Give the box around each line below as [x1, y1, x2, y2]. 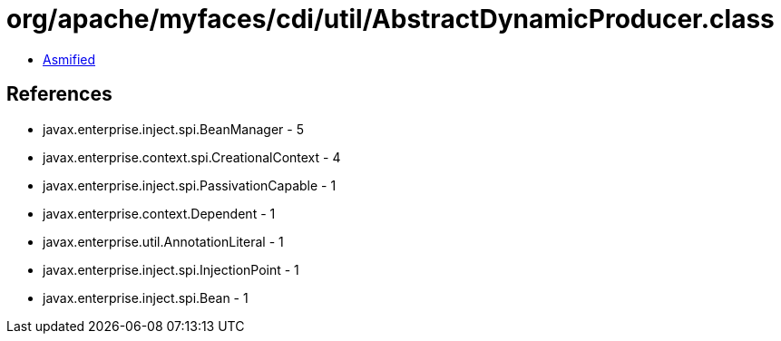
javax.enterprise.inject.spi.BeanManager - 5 [43, 121, 304, 137]
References [6, 83, 112, 106]
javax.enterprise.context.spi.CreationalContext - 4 [43, 149, 341, 165]
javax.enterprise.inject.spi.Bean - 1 [43, 289, 249, 306]
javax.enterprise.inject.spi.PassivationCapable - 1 [43, 177, 337, 193]
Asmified [43, 51, 96, 67]
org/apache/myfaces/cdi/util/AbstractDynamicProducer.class [6, 4, 775, 34]
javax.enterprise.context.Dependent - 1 [43, 205, 276, 221]
